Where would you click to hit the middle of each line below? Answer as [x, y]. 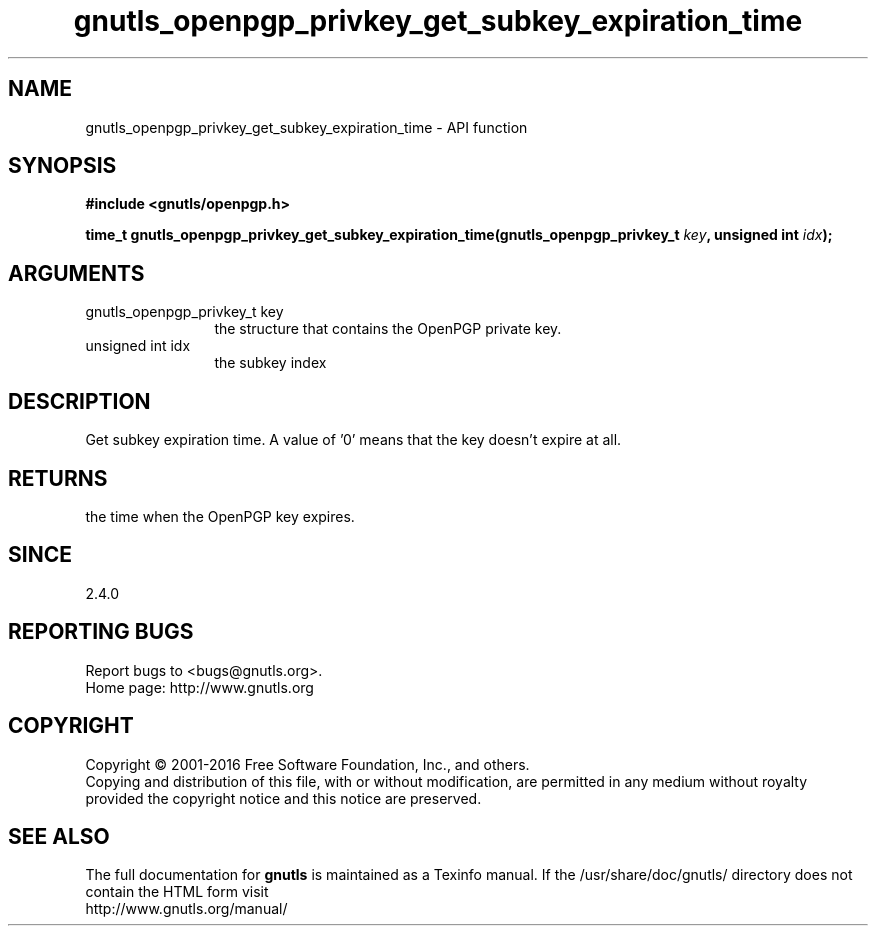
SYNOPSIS [62, 166]
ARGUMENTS [76, 273]
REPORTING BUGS [101, 632]
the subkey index [270, 363]
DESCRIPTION [79, 401]
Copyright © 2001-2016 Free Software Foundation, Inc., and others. [307, 764]
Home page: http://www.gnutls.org [199, 687]
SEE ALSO [59, 836]
